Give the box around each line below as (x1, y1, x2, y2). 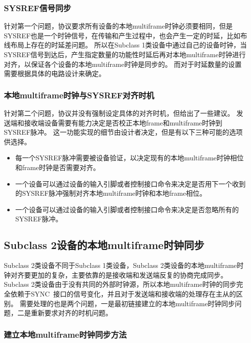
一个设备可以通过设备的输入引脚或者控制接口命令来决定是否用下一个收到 (15, 178, 246, 188)
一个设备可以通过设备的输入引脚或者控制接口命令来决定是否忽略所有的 (15, 204, 239, 214)
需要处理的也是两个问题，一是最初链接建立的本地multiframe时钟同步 (19, 298, 235, 308)
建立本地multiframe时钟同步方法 (4, 328, 127, 340)
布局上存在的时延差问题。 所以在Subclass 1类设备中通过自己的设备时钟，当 (10, 40, 247, 50)
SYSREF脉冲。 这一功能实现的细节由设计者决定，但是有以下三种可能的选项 (4, 127, 243, 137)
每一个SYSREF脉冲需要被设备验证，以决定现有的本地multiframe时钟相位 (15, 153, 244, 163)
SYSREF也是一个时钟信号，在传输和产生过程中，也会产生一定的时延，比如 (4, 30, 241, 40)
